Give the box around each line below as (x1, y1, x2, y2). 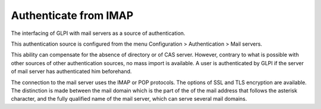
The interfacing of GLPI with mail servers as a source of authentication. (11, 30, 185, 37)
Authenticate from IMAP (11, 9, 134, 22)
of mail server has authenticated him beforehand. (11, 68, 132, 75)
